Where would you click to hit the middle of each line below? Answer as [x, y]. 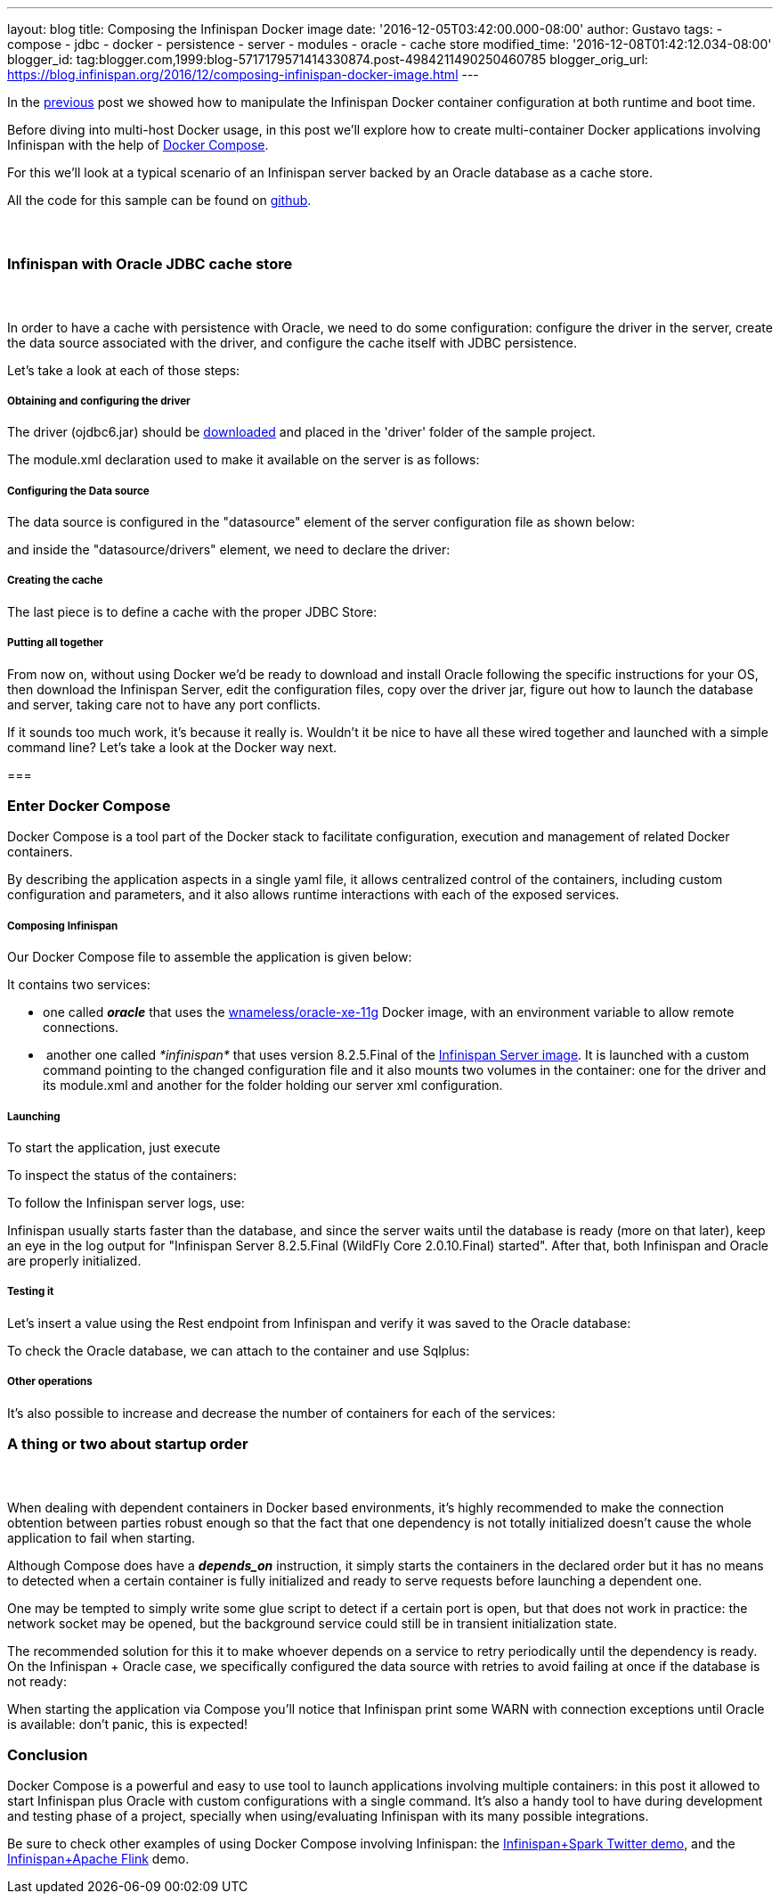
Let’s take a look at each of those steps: [124, 370]
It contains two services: [79, 985]
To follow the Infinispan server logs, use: [126, 1202]
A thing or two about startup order [128, 1443]
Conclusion [48, 1755]
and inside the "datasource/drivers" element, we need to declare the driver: [229, 550]
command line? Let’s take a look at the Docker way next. [172, 747]
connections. [81, 1028]
